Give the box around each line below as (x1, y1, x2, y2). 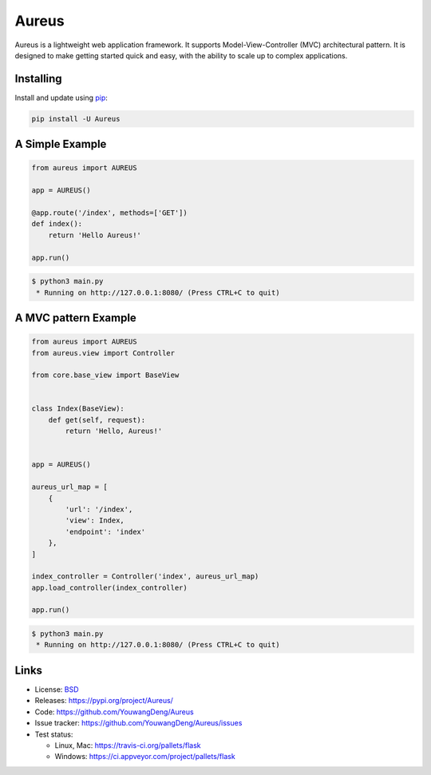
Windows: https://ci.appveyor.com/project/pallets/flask (54, 752, 235, 761)
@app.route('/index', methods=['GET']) (31, 208, 188, 217)
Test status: (34, 729, 73, 739)
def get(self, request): (48, 415, 146, 424)
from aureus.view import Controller (31, 348, 176, 357)
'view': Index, (65, 516, 125, 525)
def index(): (31, 220, 83, 229)
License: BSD (34, 684, 79, 694)
